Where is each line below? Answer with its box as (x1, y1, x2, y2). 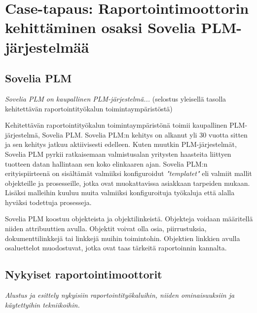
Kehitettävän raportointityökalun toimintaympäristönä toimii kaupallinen (5, 120, 227, 130)
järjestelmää (5, 36, 89, 57)
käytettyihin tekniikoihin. (5, 299, 80, 310)
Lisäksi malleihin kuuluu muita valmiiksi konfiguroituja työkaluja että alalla (5, 187, 235, 198)
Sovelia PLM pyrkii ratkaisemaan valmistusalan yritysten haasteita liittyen (5, 148, 231, 159)
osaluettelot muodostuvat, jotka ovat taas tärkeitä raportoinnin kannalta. (5, 243, 227, 253)
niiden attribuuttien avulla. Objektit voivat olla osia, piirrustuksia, (5, 223, 207, 234)
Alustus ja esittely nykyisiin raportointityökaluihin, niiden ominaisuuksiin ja (5, 290, 235, 300)
